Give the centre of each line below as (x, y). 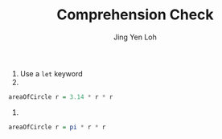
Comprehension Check (135, 15)
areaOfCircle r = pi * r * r (57, 127)
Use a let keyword (51, 73)
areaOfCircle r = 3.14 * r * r (61, 97)
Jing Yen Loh (135, 37)
